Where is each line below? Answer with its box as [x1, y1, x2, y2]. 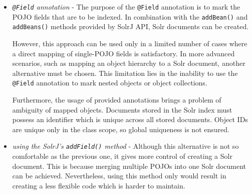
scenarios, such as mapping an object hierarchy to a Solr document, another [12, 58, 245, 68]
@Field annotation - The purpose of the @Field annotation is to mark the [12, 2, 240, 12]
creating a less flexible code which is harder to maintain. [12, 180, 185, 190]
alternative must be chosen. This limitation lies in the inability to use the [12, 67, 238, 78]
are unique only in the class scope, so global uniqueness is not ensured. [12, 124, 229, 134]
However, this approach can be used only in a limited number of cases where [12, 38, 247, 48]
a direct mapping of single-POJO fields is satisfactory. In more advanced [12, 48, 235, 58]
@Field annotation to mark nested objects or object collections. [12, 77, 207, 88]
